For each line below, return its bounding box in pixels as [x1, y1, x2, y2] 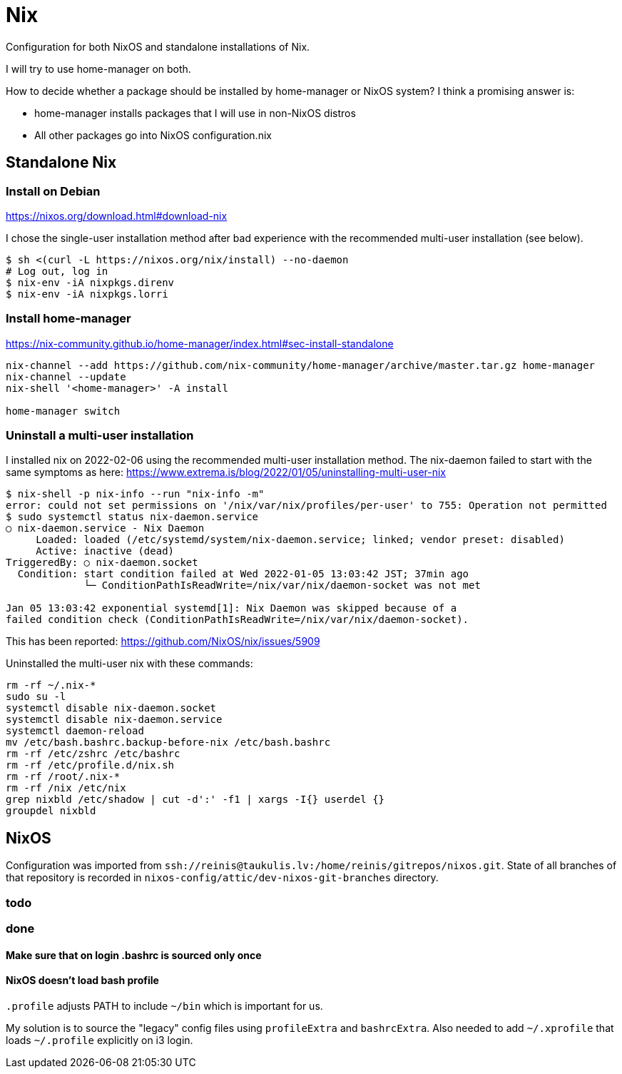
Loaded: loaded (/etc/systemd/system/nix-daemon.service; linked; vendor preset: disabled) [36, 534, 565, 546]
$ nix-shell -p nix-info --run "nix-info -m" [6, 488, 265, 500]
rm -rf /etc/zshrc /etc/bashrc [6, 748, 180, 760]
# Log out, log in [6, 265, 108, 277]
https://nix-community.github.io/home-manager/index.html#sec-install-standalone [6, 337, 394, 350]
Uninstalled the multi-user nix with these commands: [6, 657, 253, 670]
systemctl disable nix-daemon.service [6, 714, 223, 726]
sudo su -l [6, 691, 66, 703]
